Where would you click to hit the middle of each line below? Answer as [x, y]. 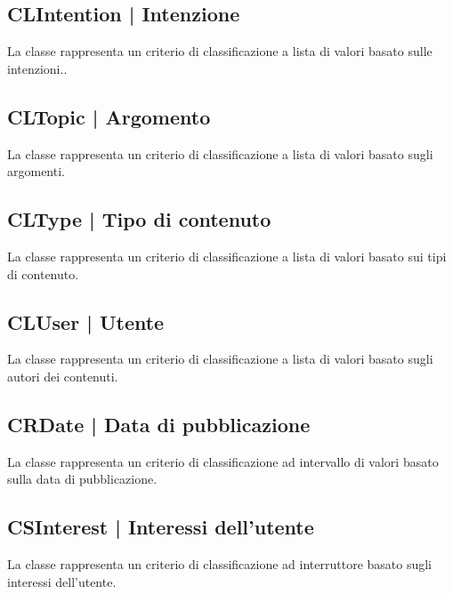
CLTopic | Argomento [109, 116]
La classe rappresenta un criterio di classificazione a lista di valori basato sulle [220, 51]
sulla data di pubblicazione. [82, 479]
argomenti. [36, 171]
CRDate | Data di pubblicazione [159, 424]
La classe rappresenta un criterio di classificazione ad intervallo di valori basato [223, 461]
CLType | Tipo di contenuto [139, 219]
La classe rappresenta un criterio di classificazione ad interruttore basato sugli [219, 564]
